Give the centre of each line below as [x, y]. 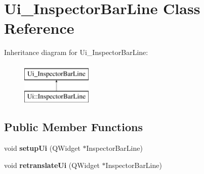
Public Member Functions [73, 127]
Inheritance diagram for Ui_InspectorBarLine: [76, 52]
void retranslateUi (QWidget [52, 165]
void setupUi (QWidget [42, 148]
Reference [39, 28]
